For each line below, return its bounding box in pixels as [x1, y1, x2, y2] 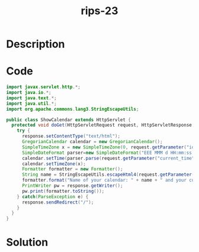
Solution [6, 235, 49, 249]
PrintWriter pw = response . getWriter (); [21, 183, 123, 189]
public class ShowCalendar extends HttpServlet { [6, 117, 131, 122]
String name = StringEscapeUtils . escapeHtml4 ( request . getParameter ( [21, 172, 195, 178]
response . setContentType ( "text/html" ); [21, 133, 120, 140]
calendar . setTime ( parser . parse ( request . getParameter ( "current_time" [21, 155, 195, 161]
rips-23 [81, 4, 118, 18]
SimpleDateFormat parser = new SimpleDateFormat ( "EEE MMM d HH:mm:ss [21, 150, 192, 156]
